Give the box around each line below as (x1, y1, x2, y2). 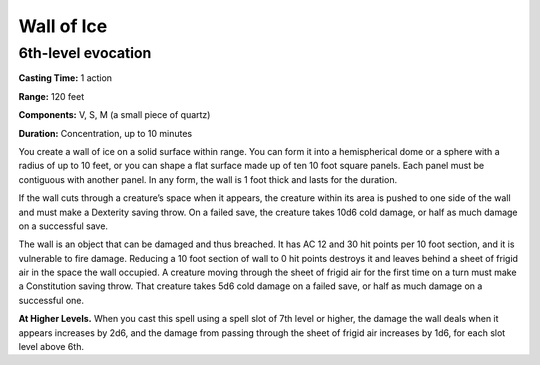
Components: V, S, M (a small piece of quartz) (18, 109, 211, 121)
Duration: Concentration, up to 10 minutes (18, 127, 193, 139)
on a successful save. (18, 220, 109, 232)
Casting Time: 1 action (18, 72, 113, 84)
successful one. (18, 294, 85, 306)
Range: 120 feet (18, 90, 85, 102)
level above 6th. (18, 341, 85, 353)
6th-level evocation (18, 44, 152, 62)
